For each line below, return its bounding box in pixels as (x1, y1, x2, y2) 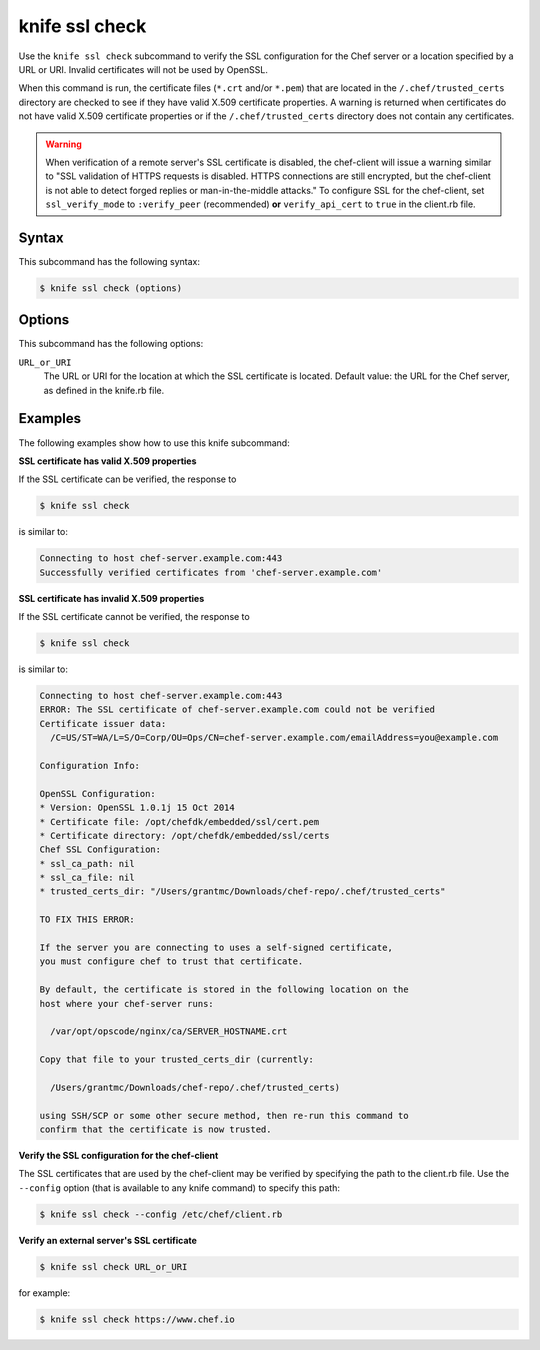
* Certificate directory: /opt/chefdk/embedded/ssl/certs (39, 830, 330, 841)
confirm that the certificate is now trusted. (39, 1124, 272, 1135)
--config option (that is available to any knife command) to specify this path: (18, 1181, 340, 1194)
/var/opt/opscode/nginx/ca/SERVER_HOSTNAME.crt (50, 1026, 288, 1037)
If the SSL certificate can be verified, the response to (18, 473, 237, 485)
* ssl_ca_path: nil (39, 858, 135, 869)
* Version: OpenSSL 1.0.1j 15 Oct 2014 (39, 802, 235, 814)
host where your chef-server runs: (39, 998, 214, 1009)
